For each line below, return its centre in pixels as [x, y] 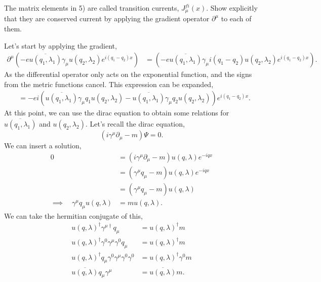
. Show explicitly [232, 8]
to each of [236, 18]
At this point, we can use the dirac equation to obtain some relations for [117, 113]
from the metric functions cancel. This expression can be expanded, [109, 84]
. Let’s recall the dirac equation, [135, 124]
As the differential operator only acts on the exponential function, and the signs [128, 74]
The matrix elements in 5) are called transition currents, [92, 8]
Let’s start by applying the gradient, [61, 45]
